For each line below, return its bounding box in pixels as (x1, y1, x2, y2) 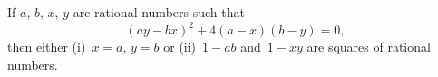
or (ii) (163, 37, 197, 56)
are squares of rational (307, 37, 431, 56)
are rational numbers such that (73, 3, 245, 21)
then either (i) (7, 37, 86, 56)
